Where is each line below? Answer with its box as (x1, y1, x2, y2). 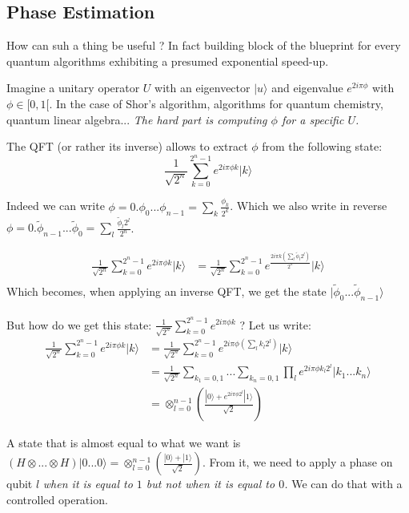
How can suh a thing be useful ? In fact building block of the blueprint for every (6, 37, 401, 54)
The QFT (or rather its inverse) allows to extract (6, 138, 248, 155)
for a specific (281, 111, 344, 127)
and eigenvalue (271, 79, 343, 96)
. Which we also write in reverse (230, 197, 387, 214)
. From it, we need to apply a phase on (202, 454, 393, 470)
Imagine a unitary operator (6, 79, 140, 96)
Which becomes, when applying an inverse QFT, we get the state (6, 283, 327, 300)
